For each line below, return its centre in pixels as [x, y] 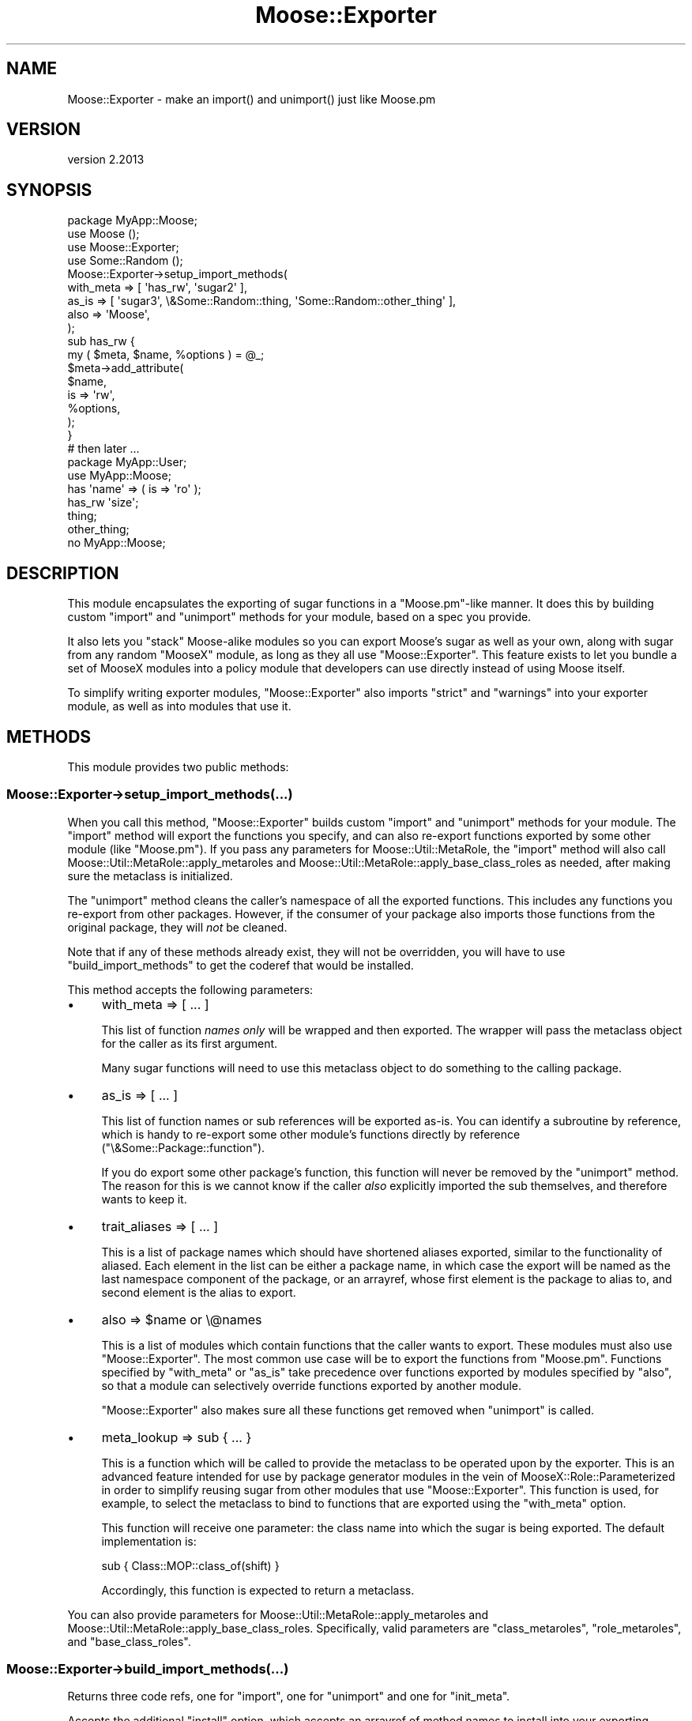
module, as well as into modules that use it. [179, 706]
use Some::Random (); [125, 261]
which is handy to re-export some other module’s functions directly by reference [311, 1134]
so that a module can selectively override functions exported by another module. [311, 1385]
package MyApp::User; [127, 462]
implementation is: [149, 1541]
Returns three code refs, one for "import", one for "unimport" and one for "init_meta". [289, 1697]
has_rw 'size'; [103, 503]
